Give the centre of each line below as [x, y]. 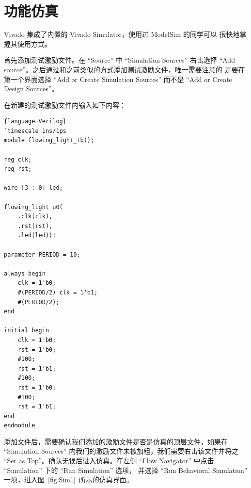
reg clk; [18, 159]
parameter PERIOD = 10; [42, 254]
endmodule [20, 426]
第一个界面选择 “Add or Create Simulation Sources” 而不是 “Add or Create [118, 79]
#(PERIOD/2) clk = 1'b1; [58, 292]
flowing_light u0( [33, 207]
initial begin [27, 331]
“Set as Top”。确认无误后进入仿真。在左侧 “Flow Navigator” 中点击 [109, 461]
